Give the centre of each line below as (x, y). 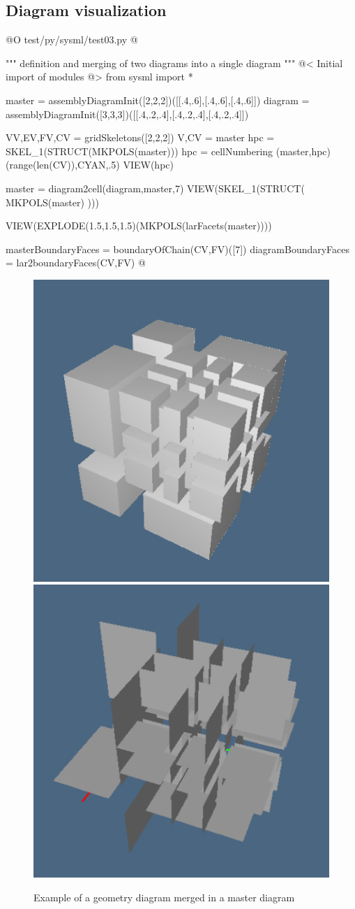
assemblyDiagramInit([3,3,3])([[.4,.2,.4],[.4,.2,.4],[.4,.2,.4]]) (127, 114)
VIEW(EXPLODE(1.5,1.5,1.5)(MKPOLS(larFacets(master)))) (139, 226)
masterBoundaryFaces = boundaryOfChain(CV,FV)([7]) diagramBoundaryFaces (178, 249)
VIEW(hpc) (148, 165)
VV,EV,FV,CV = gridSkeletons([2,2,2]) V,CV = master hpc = (140, 137)
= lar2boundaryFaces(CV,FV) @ (76, 263)
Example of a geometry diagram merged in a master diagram (164, 897)
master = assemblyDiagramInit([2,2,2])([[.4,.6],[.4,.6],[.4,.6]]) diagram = (158, 100)
